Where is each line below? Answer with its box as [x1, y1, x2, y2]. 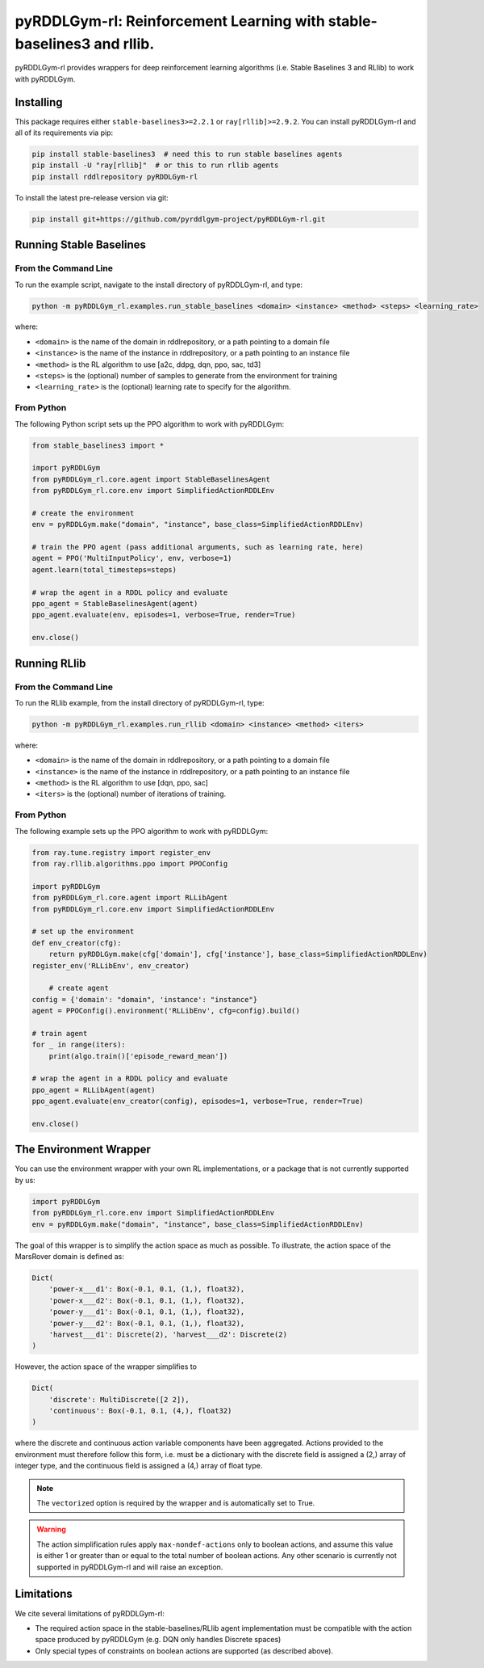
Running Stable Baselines [15, 238, 147, 252]
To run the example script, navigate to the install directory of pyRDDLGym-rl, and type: [15, 280, 302, 289]
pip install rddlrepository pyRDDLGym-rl [31, 172, 198, 181]
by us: [15, 1175, 35, 1185]
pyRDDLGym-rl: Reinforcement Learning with [15, 12, 326, 30]
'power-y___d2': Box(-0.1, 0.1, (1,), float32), [48, 1318, 245, 1328]
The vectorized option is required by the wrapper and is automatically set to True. [36, 1498, 315, 1508]
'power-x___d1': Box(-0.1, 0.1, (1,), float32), [48, 1285, 245, 1294]
